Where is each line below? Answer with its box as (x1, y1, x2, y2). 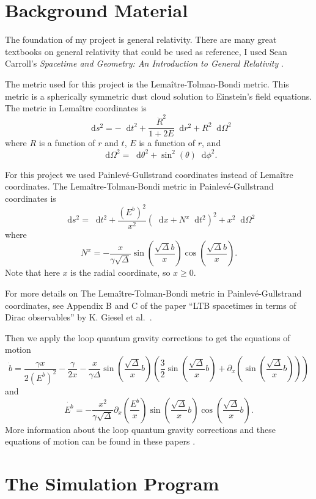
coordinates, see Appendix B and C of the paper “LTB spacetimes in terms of (5, 298, 296, 311)
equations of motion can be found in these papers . (5, 435, 196, 448)
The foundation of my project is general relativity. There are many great (5, 33, 277, 46)
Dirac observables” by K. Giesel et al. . (5, 311, 152, 323)
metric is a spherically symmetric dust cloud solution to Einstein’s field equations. (5, 89, 312, 102)
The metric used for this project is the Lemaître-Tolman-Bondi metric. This (5, 77, 289, 90)
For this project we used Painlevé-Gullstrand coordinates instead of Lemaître (5, 168, 293, 180)
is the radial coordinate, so (70, 266, 171, 279)
